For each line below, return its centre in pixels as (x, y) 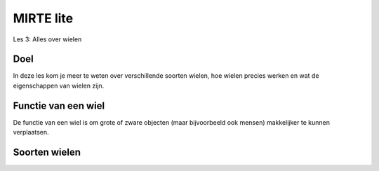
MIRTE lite (43, 18)
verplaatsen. (31, 132)
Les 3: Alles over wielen (47, 39)
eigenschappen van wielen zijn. (59, 85)
